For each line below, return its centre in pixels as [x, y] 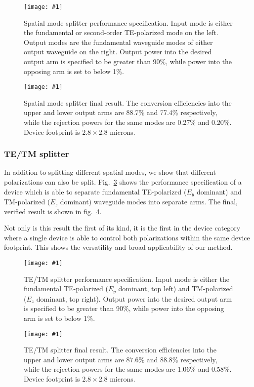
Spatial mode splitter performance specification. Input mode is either [128, 22]
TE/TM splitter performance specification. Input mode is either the [127, 279]
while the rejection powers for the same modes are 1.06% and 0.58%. [128, 369]
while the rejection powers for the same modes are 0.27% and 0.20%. [128, 122]
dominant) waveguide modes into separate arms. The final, [149, 202]
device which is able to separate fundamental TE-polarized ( [95, 191]
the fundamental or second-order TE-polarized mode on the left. [121, 32]
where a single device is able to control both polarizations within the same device [127, 237]
